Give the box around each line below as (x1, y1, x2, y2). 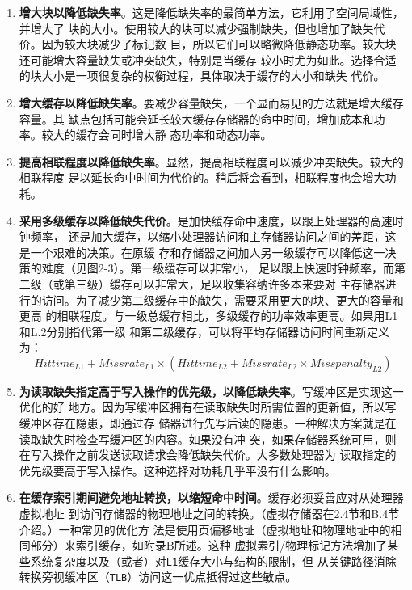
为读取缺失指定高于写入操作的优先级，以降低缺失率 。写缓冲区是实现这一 (19, 382, 404, 399)
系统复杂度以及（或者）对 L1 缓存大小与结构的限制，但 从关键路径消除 (30, 552, 397, 569)
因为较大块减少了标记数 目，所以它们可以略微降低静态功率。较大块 (41, 36, 397, 53)
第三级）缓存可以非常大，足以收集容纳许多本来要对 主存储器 (64, 275, 385, 292)
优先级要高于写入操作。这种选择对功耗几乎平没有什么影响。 (19, 461, 336, 478)
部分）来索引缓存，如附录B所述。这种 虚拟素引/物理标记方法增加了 (30, 537, 388, 554)
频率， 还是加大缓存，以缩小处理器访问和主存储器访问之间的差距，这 (30, 228, 397, 245)
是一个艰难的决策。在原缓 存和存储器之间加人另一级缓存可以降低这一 (19, 243, 385, 260)
